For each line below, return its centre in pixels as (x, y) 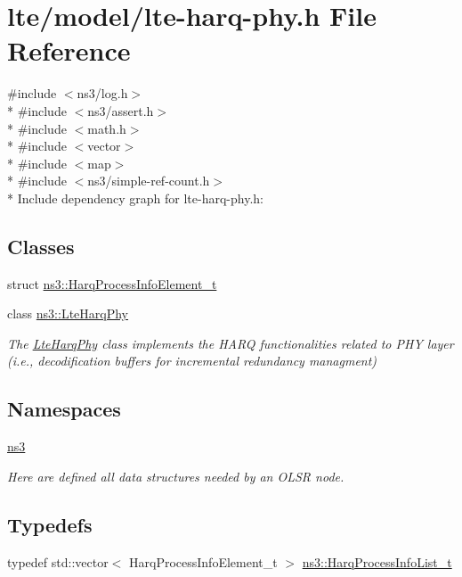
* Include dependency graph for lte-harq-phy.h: (135, 198)
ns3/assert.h (121, 110)
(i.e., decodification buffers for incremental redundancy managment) (192, 361)
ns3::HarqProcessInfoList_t (377, 561)
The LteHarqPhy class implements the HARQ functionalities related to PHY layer (231, 343)
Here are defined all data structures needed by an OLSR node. (176, 476)
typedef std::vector (58, 561)
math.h (107, 128)
